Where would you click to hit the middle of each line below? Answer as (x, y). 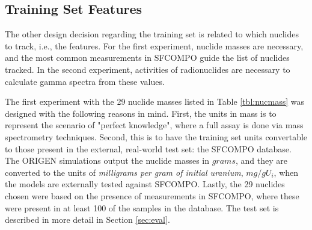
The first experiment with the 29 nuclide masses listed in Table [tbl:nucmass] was (155, 101)
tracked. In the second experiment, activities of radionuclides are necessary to (148, 69)
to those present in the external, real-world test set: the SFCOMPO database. (148, 148)
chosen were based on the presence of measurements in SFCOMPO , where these (152, 195)
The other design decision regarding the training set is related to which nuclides (152, 34)
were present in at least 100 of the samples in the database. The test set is (142, 207)
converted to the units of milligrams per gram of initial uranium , (124, 172)
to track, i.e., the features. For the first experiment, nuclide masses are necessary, (154, 45)
